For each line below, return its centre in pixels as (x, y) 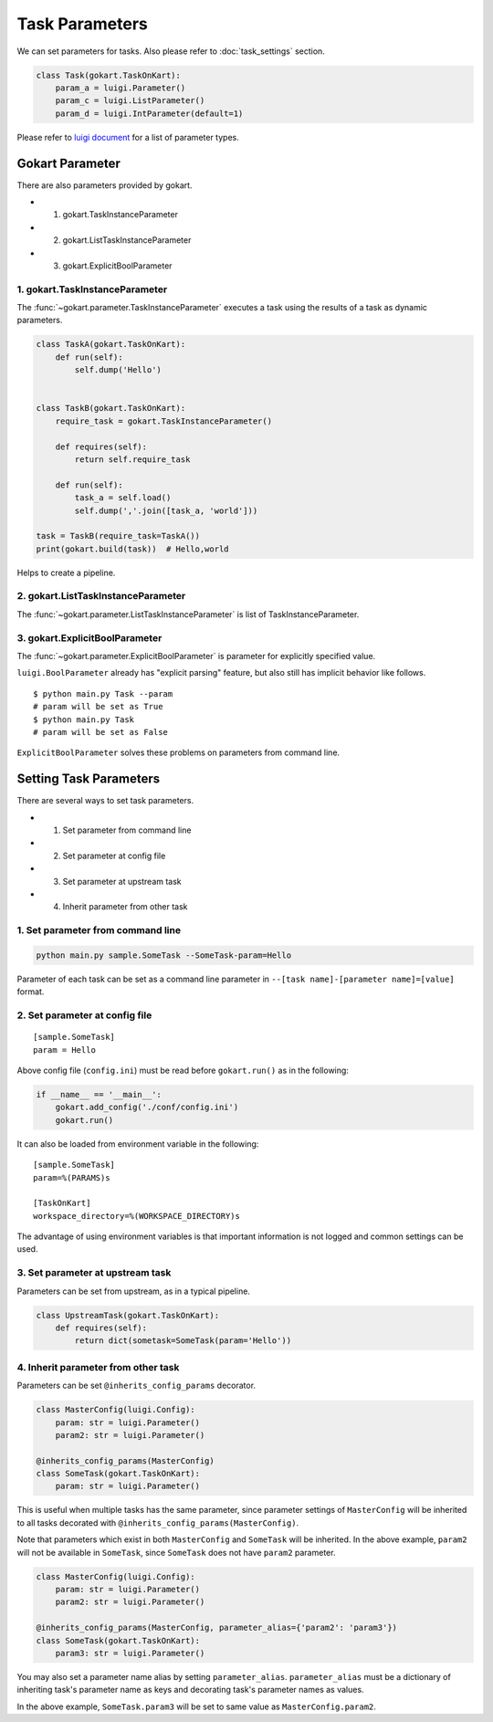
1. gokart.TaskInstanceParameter (92, 289)
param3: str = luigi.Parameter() (130, 1653)
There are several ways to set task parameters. (105, 801)
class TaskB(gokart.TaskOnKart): (111, 408)
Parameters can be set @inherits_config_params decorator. (136, 1386)
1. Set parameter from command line (99, 930)
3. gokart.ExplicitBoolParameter (89, 637)
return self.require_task (132, 459)
